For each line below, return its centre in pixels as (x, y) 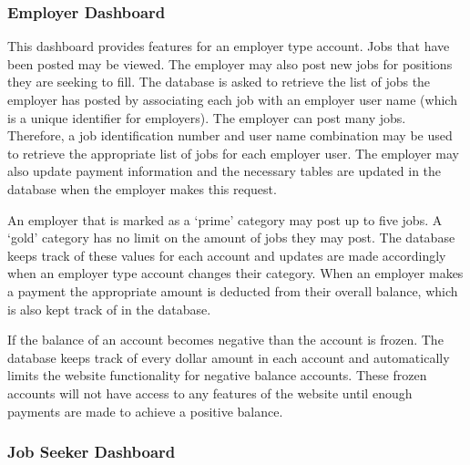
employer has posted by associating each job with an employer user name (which (232, 99)
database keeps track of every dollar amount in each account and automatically (229, 357)
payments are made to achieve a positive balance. (145, 411)
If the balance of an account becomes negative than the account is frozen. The (225, 340)
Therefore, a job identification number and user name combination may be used (230, 135)
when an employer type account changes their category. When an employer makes (235, 273)
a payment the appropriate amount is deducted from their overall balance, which (233, 290)
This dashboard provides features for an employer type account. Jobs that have (229, 46)
